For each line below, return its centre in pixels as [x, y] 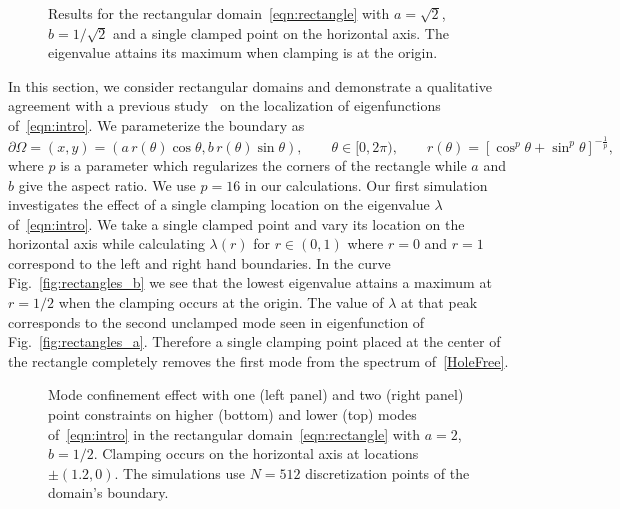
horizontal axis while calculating [106, 243]
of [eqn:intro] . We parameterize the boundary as [156, 124]
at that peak [439, 302]
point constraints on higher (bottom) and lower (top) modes [232, 414]
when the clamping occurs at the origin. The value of [221, 302]
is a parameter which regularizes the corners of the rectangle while [263, 164]
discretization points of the [387, 472]
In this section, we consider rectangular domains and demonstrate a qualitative [250, 85]
